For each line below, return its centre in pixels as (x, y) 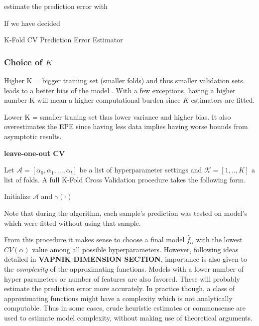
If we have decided (32, 23)
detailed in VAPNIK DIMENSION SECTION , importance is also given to (126, 259)
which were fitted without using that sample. (72, 223)
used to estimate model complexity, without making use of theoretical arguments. (128, 317)
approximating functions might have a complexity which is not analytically (118, 298)
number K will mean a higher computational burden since (92, 100)
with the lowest (219, 240)
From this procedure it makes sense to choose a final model (94, 240)
